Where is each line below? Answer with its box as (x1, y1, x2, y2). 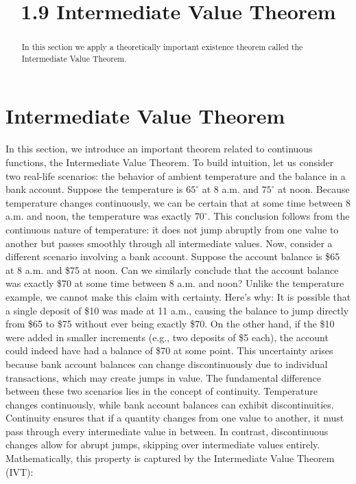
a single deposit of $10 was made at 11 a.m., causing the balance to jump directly (5, 303, 349, 317)
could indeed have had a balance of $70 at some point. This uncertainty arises (5, 343, 333, 358)
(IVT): (5, 464, 34, 479)
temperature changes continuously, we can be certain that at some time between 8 (5, 195, 351, 209)
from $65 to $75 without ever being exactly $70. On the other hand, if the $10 (5, 316, 335, 331)
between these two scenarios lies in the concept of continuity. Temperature (5, 384, 318, 398)
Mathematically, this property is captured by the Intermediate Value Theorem (5, 451, 335, 465)
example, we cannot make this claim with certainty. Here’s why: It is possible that (5, 289, 351, 303)
